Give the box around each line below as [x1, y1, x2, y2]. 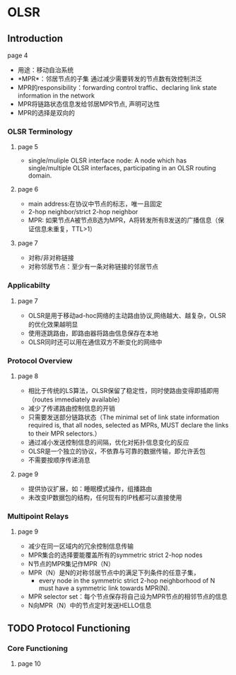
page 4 [7, 51, 28, 59]
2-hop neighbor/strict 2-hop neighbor [28, 208, 138, 216]
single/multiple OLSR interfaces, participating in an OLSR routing [28, 164, 217, 172]
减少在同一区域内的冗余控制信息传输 [28, 542, 134, 551]
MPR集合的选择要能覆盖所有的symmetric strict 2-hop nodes [28, 551, 203, 559]
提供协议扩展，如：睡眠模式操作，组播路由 [28, 484, 153, 493]
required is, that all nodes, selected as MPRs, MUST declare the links [28, 421, 229, 429]
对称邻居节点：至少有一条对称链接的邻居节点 [28, 262, 159, 271]
